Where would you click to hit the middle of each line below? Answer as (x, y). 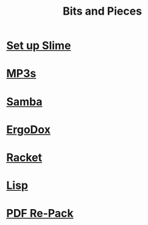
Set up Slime (39, 46)
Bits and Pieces (102, 11)
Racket (24, 157)
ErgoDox (28, 129)
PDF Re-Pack (40, 214)
